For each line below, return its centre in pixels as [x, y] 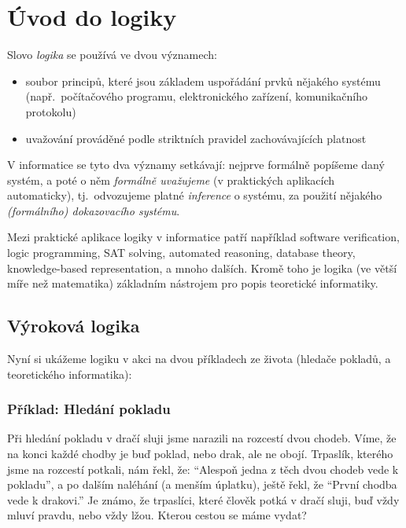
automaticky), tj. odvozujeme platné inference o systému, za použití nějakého [195, 195]
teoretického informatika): [70, 374]
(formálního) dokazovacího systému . [94, 210]
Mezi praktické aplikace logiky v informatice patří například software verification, [203, 237]
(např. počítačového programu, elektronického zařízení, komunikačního [197, 96]
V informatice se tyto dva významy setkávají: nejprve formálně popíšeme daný [196, 165]
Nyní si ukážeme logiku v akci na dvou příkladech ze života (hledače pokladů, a [199, 359]
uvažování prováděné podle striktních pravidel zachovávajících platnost [196, 138]
